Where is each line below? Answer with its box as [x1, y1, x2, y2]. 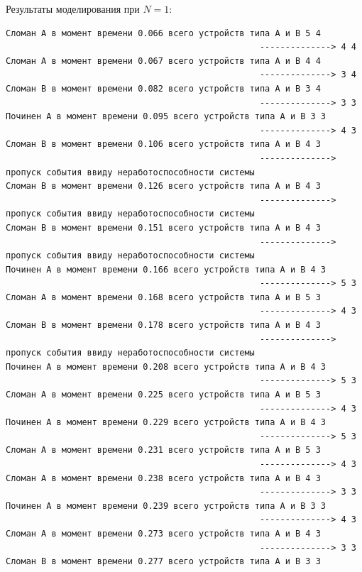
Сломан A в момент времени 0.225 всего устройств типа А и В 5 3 [6, 390, 321, 400]
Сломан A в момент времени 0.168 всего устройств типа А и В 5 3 [6, 292, 321, 302]
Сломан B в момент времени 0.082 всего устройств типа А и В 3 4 [6, 83, 321, 94]
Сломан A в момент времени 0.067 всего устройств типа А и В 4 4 [6, 55, 321, 66]
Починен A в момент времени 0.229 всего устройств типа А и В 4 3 [6, 417, 327, 428]
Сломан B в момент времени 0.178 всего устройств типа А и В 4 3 [6, 320, 321, 331]
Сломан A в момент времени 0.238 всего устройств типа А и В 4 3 [6, 473, 321, 483]
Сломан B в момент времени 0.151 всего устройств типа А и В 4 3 [6, 222, 321, 233]
